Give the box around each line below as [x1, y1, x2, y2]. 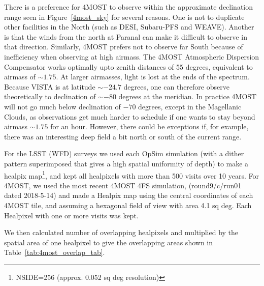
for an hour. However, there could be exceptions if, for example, [50, 121, 249, 132]
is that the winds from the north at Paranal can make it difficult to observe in [4, 31, 247, 42]
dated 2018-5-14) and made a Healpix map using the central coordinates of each [4, 190, 253, 201]
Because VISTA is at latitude [4, 81, 95, 92]
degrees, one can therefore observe [123, 81, 229, 92]
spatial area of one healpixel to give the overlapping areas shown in [4, 237, 213, 247]
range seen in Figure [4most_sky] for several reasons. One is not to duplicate [4, 11, 245, 22]
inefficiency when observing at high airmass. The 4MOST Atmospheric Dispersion [4, 51, 259, 62]
